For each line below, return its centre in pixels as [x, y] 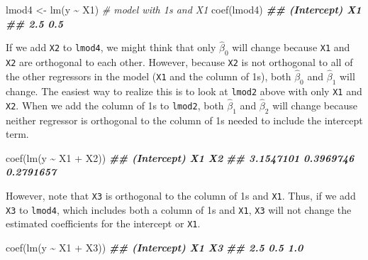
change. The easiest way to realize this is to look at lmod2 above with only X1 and [184, 91]
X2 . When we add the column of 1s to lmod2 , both [115, 105]
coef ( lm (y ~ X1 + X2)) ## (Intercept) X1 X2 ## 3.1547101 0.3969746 [180, 157]
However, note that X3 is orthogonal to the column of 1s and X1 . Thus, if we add [181, 195]
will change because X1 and [291, 47]
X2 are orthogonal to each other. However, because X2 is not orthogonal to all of [179, 62]
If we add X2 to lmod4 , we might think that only [111, 47]
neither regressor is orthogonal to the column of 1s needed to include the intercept [184, 120]
